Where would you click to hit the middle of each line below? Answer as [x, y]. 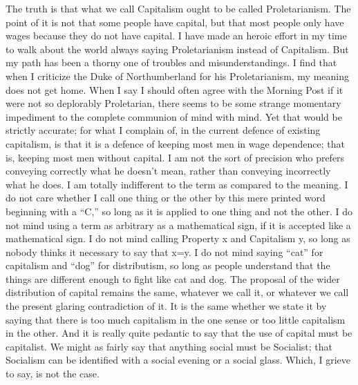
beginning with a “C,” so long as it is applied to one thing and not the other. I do [179, 211]
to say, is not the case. [53, 374]
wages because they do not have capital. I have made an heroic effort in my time [176, 36]
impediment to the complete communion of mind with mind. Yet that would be [174, 116]
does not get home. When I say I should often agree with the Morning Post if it [175, 89]
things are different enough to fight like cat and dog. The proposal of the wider [173, 278]
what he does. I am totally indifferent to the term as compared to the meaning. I [177, 184]
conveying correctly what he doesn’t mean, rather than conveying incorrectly [168, 171]
